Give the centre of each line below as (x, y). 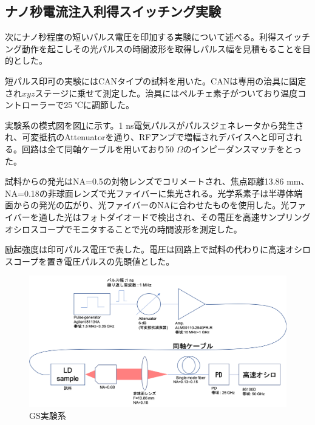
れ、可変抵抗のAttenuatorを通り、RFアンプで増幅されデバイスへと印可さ (150, 137)
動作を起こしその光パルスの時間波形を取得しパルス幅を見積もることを (162, 48)
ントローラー (30, 105)
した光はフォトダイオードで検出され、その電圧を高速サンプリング (179, 216)
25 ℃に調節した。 (99, 105)
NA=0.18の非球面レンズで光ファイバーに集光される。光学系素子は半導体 (150, 193)
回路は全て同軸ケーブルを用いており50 (98, 148)
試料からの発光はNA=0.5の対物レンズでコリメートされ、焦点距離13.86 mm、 (157, 181)
